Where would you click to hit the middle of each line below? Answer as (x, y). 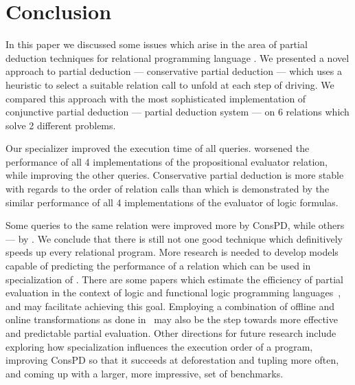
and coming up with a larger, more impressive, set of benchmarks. (145, 373)
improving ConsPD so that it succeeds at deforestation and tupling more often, (172, 360)
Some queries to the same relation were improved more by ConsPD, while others (175, 225)
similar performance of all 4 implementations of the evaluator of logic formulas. (172, 202)
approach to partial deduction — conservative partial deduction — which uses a (174, 71)
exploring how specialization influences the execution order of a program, (159, 346)
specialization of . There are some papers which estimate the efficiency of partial (174, 279)
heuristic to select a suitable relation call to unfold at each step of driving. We (170, 84)
